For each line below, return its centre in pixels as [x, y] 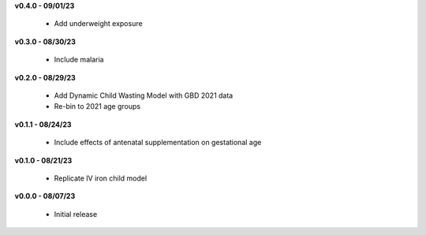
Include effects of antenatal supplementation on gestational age [158, 143]
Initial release [76, 214]
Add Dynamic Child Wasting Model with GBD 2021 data [144, 95]
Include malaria [79, 60]
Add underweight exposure [98, 24]
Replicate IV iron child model [101, 178]
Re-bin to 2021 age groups [97, 106]
